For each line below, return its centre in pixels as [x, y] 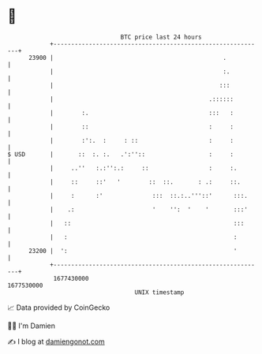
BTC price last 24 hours [161, 37]
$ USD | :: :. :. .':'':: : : [121, 154]
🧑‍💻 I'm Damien [32, 326]
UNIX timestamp [159, 292]
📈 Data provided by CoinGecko [59, 307]
